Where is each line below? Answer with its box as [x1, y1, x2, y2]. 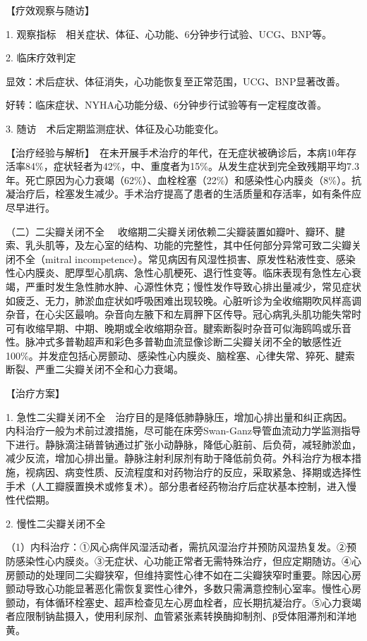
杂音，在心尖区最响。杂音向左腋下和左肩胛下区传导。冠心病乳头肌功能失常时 [6, 307, 361, 322]
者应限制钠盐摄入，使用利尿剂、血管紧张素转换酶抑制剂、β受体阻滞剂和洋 [6, 609, 347, 623]
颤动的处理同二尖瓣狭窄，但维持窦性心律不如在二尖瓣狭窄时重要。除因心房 [15, 567, 361, 582]
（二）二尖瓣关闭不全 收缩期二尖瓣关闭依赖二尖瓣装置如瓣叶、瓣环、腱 [6, 224, 345, 238]
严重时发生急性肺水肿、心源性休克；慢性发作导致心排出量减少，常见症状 [25, 279, 361, 293]
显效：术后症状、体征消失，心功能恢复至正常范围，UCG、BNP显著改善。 [6, 73, 346, 88]
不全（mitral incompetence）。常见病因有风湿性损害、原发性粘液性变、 [15, 251, 336, 266]
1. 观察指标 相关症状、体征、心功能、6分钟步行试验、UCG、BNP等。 [6, 26, 332, 41]
